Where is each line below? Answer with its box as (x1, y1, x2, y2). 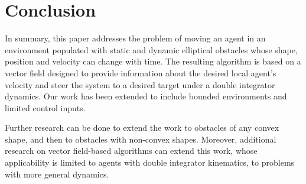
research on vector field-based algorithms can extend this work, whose (5, 144, 258, 157)
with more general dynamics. (5, 167, 109, 180)
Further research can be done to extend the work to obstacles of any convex (5, 121, 279, 134)
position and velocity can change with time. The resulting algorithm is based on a (5, 55, 301, 67)
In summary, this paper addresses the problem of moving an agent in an (5, 32, 266, 44)
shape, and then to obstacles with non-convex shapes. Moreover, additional (5, 133, 276, 145)
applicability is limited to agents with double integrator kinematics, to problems (5, 156, 295, 169)
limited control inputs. (5, 101, 86, 114)
